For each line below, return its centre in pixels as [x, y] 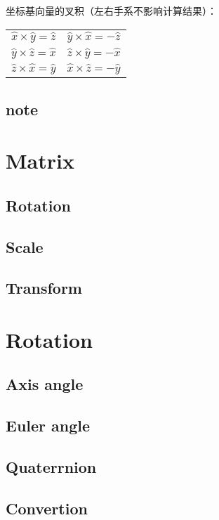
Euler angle [48, 425]
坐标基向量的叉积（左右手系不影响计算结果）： [111, 11]
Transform [44, 288]
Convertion [47, 508]
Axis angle [45, 384]
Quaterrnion [51, 467]
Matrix [40, 161]
